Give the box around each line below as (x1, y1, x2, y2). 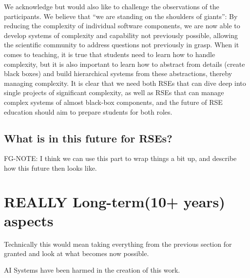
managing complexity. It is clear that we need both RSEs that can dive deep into (4, 78, 246, 88)
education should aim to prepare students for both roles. (4, 106, 173, 117)
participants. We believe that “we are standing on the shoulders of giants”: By (4, 11, 238, 21)
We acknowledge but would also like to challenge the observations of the (4, 1, 219, 11)
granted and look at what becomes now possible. (4, 248, 149, 258)
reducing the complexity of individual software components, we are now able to (4, 20, 240, 31)
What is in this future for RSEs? (4, 130, 173, 145)
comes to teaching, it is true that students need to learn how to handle (4, 49, 215, 59)
